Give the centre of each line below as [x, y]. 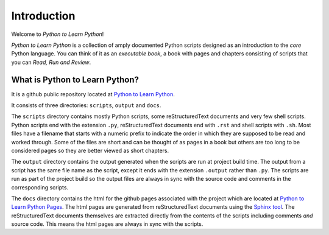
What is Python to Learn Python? [75, 79]
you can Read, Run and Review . [51, 62]
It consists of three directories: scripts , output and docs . [86, 105]
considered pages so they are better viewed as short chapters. [90, 150]
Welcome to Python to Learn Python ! [58, 34]
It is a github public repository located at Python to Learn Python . [93, 94]
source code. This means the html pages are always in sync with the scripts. [107, 224]
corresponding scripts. [40, 187]
